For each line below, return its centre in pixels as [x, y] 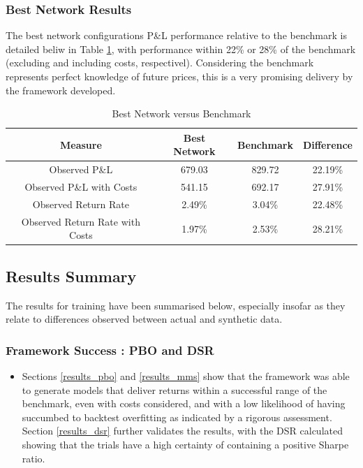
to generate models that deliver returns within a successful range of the [175, 389]
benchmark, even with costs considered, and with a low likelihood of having [184, 403]
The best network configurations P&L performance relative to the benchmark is [176, 35]
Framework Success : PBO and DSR [110, 350]
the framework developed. [61, 90]
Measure [81, 144]
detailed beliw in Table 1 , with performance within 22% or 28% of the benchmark [181, 49]
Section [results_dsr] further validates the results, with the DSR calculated [182, 431]
